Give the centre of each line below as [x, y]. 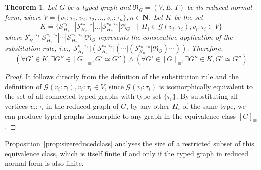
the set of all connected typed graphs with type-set [83, 96]
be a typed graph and [99, 7]
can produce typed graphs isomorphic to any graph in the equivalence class [120, 116]
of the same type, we [214, 106]
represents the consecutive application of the [165, 37]
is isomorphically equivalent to [206, 86]
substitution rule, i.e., [38, 48]
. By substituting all [207, 96]
